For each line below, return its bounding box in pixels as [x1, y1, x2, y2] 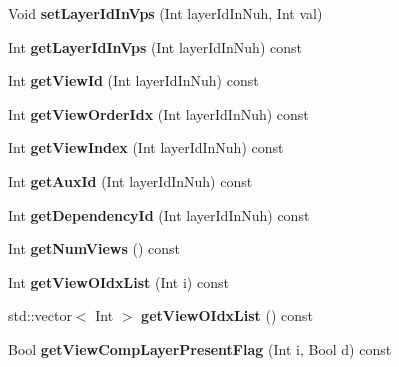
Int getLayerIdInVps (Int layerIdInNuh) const [8, 36, 302, 57]
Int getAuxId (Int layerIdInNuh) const [8, 170, 253, 191]
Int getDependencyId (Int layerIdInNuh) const [8, 204, 310, 225]
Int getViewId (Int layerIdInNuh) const [8, 70, 259, 91]
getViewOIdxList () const [141, 305, 314, 326]
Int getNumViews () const [8, 238, 181, 259]
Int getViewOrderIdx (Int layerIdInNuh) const [8, 103, 309, 124]
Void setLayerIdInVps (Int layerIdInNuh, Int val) [8, 3, 323, 23]
